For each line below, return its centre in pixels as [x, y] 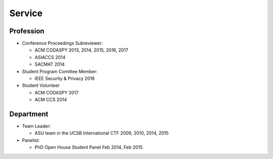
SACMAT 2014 [50, 64]
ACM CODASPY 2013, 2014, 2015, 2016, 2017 [81, 50]
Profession [27, 31]
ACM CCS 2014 [51, 100]
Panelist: [31, 140]
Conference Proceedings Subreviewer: [62, 43]
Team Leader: [36, 126]
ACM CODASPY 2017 [57, 92]
